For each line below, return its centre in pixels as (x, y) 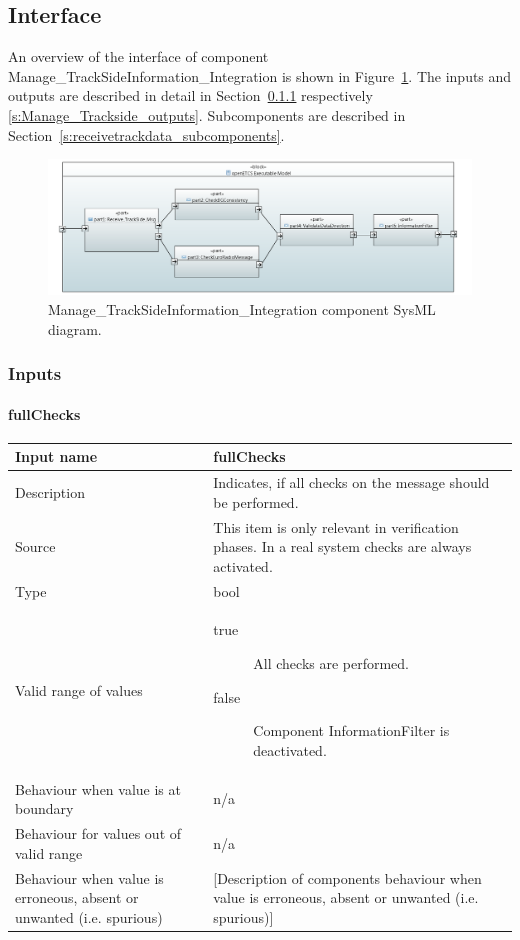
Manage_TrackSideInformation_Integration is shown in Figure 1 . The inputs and (260, 75)
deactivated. (290, 749)
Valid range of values (79, 689)
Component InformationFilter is (351, 730)
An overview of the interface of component (138, 56)
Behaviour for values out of (98, 833)
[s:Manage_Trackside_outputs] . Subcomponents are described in (207, 114)
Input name (56, 456)
